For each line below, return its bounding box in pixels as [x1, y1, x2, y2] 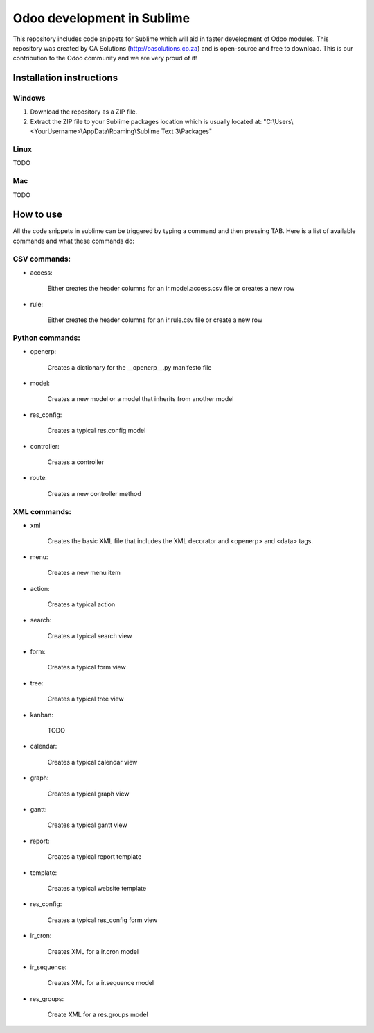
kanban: [30, 710, 53, 719]
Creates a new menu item [47, 569, 121, 577]
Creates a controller [47, 458, 105, 466]
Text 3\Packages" [161, 127, 213, 135]
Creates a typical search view [47, 631, 132, 640]
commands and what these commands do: [12, 237, 135, 245]
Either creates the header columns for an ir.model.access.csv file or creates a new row [47, 284, 295, 293]
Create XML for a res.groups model [47, 1010, 148, 1019]
